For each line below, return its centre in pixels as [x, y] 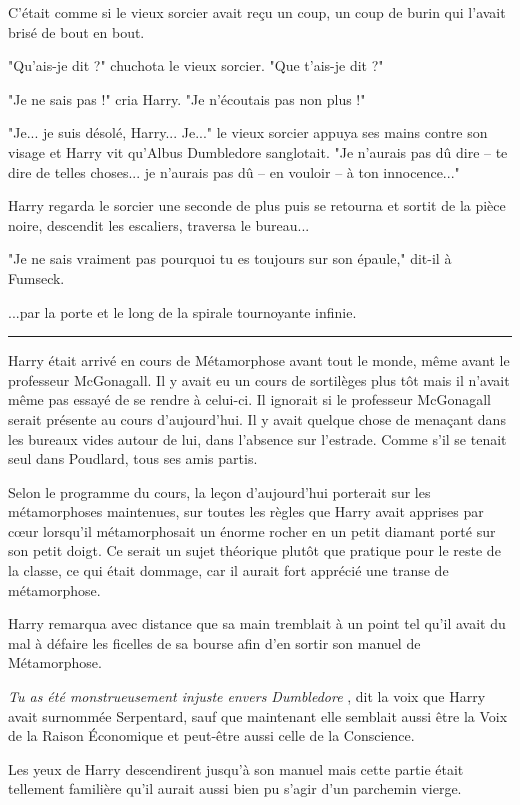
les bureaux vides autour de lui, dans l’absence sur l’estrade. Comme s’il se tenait [257, 438]
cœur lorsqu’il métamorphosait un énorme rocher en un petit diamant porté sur [252, 530]
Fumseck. [36, 277]
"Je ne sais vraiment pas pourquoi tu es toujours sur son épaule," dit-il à [230, 258]
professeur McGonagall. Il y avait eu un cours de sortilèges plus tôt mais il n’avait [259, 379]
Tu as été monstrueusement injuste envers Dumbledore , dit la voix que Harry [247, 696]
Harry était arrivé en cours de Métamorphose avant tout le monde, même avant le [259, 360]
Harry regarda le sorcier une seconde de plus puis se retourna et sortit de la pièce [257, 205]
